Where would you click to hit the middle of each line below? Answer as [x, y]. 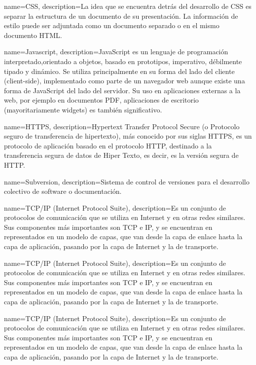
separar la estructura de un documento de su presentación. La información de [121, 16]
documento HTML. [33, 35]
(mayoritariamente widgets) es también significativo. [83, 109]
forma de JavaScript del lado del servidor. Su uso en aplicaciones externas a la [122, 90]
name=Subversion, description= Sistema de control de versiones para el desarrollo [127, 181]
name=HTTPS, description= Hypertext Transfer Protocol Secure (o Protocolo [122, 126]
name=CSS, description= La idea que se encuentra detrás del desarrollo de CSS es [128, 6]
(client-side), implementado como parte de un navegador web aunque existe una [125, 81]
